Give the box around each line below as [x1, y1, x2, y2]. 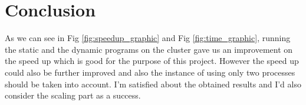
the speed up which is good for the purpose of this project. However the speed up [5, 55, 299, 67]
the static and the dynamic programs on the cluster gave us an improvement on [5, 43, 293, 55]
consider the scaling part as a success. [5, 89, 141, 101]
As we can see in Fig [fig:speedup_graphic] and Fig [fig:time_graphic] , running [5, 32, 291, 44]
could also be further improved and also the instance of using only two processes [5, 66, 295, 78]
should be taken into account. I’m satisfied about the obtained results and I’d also [5, 77, 301, 90]
